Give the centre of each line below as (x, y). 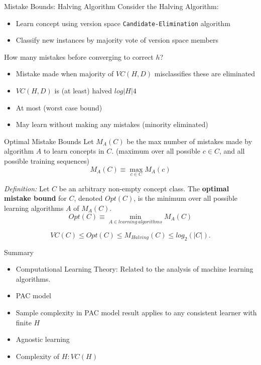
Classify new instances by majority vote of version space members (117, 40)
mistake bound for (35, 198)
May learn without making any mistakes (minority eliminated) (112, 124)
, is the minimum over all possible (186, 198)
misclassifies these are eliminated (205, 74)
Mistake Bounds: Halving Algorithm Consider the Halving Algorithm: (111, 6)
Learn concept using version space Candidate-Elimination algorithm (123, 23)
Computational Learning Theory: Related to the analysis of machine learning (135, 269)
